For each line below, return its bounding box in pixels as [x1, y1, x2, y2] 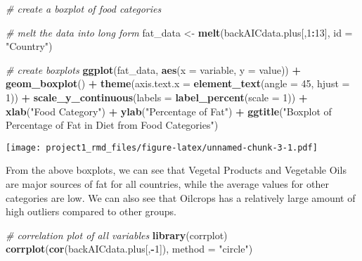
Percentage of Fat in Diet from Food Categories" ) [6, 117, 219, 132]
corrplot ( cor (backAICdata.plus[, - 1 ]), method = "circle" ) [6, 241, 253, 256]
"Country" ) [6, 39, 53, 53]
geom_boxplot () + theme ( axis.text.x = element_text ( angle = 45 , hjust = [6, 76, 350, 91]
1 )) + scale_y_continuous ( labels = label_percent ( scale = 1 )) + [6, 89, 308, 104]
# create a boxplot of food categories [6, 1, 162, 15]
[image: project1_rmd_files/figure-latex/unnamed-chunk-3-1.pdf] [6, 142, 318, 153]
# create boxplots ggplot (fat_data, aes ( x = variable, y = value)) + [6, 62, 301, 77]
